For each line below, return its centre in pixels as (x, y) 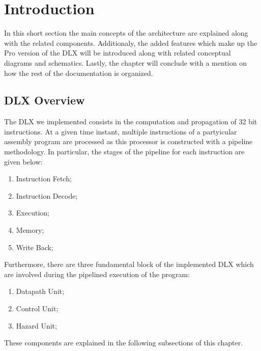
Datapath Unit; (40, 291)
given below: (23, 161)
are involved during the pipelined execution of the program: (97, 274)
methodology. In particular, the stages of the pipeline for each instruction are (124, 152)
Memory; (30, 230)
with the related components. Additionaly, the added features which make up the (131, 43)
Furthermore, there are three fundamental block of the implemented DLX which (129, 264)
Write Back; (35, 247)
